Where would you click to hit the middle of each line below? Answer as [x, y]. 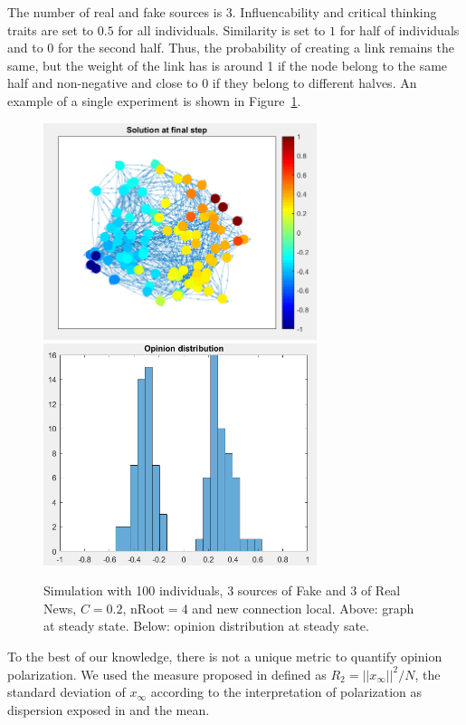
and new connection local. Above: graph [303, 608]
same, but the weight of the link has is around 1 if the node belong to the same [228, 65]
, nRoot [143, 608]
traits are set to [51, 29]
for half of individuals [399, 29]
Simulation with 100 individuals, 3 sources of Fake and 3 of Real [222, 590]
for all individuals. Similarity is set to [222, 29]
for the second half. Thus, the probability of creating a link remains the [256, 48]
